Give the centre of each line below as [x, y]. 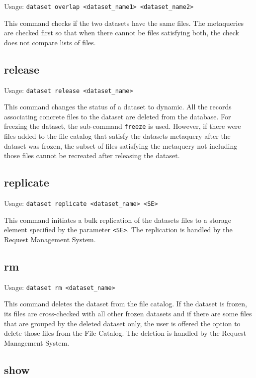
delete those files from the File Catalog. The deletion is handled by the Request [125, 333]
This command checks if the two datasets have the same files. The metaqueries [124, 23]
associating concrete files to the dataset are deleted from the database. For [118, 116]
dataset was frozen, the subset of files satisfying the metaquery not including [121, 145]
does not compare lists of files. [50, 42]
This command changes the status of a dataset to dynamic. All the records [118, 107]
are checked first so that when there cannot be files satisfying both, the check [122, 33]
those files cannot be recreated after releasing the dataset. [92, 155]
